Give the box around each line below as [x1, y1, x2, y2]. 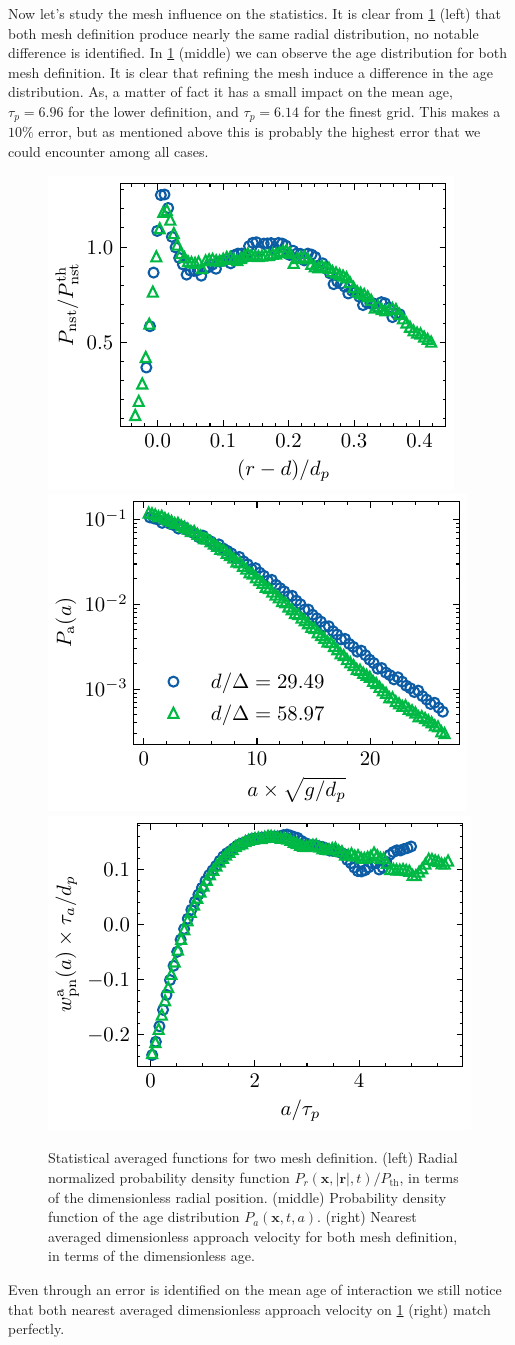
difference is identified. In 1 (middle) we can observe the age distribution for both [8, 42, 507, 63]
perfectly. [8, 1318, 65, 1339]
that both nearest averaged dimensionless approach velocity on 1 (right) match [8, 1298, 491, 1319]
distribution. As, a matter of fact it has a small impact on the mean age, [8, 81, 453, 102]
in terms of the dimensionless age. [48, 1245, 255, 1266]
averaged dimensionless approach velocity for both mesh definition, [48, 1225, 458, 1246]
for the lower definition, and [68, 100, 239, 121]
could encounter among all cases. [8, 141, 209, 162]
